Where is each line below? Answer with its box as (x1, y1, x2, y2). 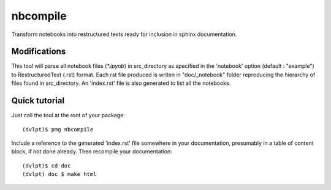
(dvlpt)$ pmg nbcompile (22, 126, 94, 133)
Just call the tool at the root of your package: (11, 112, 125, 119)
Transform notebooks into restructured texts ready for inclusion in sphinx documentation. (11, 31, 237, 38)
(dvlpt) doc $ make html (22, 171, 97, 178)
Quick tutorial (11, 95, 64, 106)
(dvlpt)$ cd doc (22, 162, 71, 169)
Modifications (11, 46, 66, 57)
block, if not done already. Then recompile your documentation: (11, 148, 172, 155)
